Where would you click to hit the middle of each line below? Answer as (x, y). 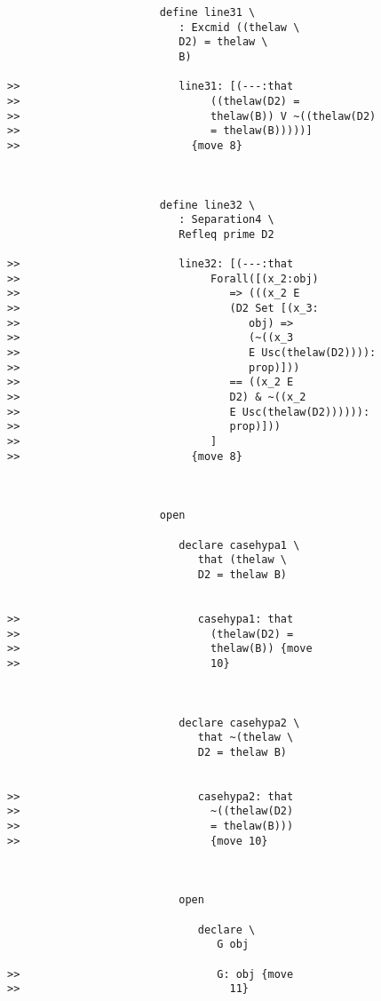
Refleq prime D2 (226, 234)
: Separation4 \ (226, 220)
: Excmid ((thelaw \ (239, 27)
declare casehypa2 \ (239, 723)
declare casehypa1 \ (239, 545)
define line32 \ (207, 205)
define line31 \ (207, 12)
